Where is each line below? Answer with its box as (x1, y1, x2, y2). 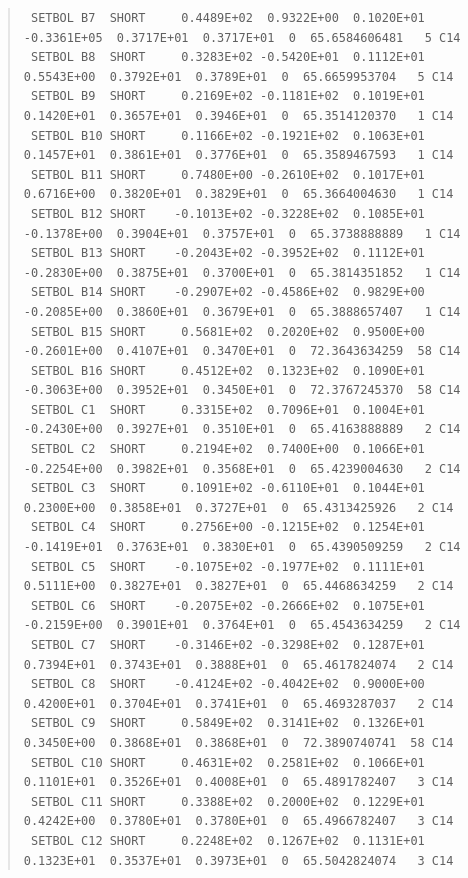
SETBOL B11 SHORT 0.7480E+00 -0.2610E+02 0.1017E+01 (30, 167, 425, 182)
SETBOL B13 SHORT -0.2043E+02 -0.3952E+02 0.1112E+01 (30, 246, 425, 261)
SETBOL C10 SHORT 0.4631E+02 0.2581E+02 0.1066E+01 (30, 755, 425, 770)
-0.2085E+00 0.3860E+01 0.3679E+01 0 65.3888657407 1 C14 (23, 304, 461, 319)
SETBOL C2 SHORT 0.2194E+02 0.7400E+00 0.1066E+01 (30, 442, 425, 457)
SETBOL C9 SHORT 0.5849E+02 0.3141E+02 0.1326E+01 (30, 716, 425, 731)
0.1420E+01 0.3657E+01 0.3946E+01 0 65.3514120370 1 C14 (23, 108, 454, 123)
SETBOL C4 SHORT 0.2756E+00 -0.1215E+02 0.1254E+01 (30, 520, 425, 535)
